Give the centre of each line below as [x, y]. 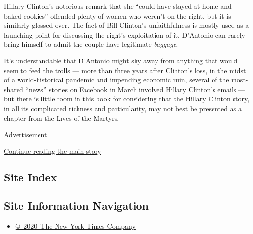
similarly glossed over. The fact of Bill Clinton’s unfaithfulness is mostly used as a [126, 25]
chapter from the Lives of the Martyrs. [62, 118]
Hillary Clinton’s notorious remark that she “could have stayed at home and [118, 6]
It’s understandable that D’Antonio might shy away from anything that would [121, 60]
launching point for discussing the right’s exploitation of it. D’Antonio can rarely [125, 34]
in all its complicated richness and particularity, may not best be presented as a [123, 108]
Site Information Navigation [76, 205]
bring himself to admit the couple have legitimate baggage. [91, 44]
